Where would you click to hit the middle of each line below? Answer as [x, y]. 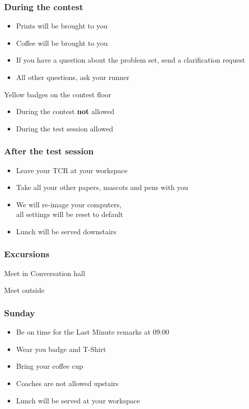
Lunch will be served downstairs [66, 231]
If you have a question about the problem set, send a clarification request [131, 60]
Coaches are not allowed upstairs [67, 383]
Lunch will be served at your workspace [78, 400]
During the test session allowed [65, 128]
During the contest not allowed [65, 111]
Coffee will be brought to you [62, 43]
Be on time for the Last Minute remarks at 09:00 [93, 332]
